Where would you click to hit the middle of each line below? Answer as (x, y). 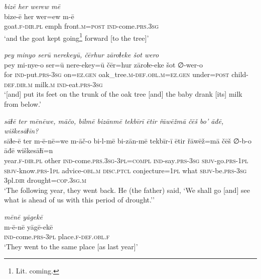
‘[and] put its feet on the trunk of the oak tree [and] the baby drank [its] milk (123, 94)
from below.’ (23, 104)
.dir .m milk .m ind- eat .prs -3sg (58, 84)
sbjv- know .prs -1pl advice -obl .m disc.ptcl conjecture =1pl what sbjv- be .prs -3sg (125, 170)
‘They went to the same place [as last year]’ (71, 246)
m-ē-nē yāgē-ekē (29, 226)
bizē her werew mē (32, 6)
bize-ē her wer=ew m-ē (39, 16)
